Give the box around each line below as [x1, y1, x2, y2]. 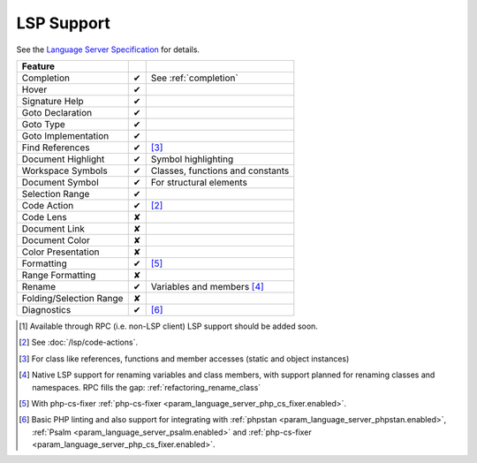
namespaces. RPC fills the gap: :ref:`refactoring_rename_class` [32, 382, 261, 392]
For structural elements [150, 176, 247, 188]
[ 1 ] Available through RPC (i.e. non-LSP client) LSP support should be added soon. [19, 321, 318, 331]
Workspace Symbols [21, 164, 108, 177]
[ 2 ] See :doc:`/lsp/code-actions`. [19, 337, 139, 348]
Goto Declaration [21, 106, 93, 118]
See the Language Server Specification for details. [16, 44, 201, 55]
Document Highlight [21, 153, 105, 165]
